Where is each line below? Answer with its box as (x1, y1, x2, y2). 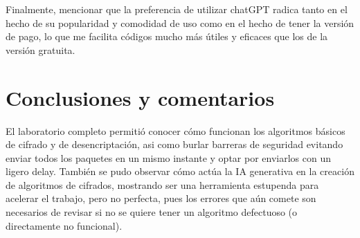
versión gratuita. (6, 42, 75, 57)
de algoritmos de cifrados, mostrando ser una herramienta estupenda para (6, 177, 319, 192)
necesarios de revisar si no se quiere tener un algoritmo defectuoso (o (6, 205, 298, 219)
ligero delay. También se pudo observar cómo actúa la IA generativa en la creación (6, 164, 354, 178)
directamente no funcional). (6, 218, 123, 232)
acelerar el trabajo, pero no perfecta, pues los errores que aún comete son (6, 191, 316, 205)
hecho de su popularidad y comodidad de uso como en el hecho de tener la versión (6, 15, 354, 30)
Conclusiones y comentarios (6, 83, 275, 111)
